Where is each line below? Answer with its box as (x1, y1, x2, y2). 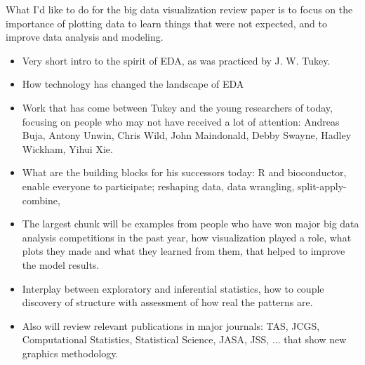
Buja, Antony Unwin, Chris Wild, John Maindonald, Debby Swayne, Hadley (22, 128, 352, 142)
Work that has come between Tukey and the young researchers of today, (22, 100, 333, 114)
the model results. (22, 257, 100, 272)
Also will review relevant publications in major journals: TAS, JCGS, (22, 318, 320, 333)
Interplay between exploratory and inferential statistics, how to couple (22, 281, 324, 296)
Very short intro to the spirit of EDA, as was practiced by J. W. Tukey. (22, 53, 331, 67)
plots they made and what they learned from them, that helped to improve (22, 244, 345, 258)
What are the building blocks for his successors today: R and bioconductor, (22, 165, 347, 180)
